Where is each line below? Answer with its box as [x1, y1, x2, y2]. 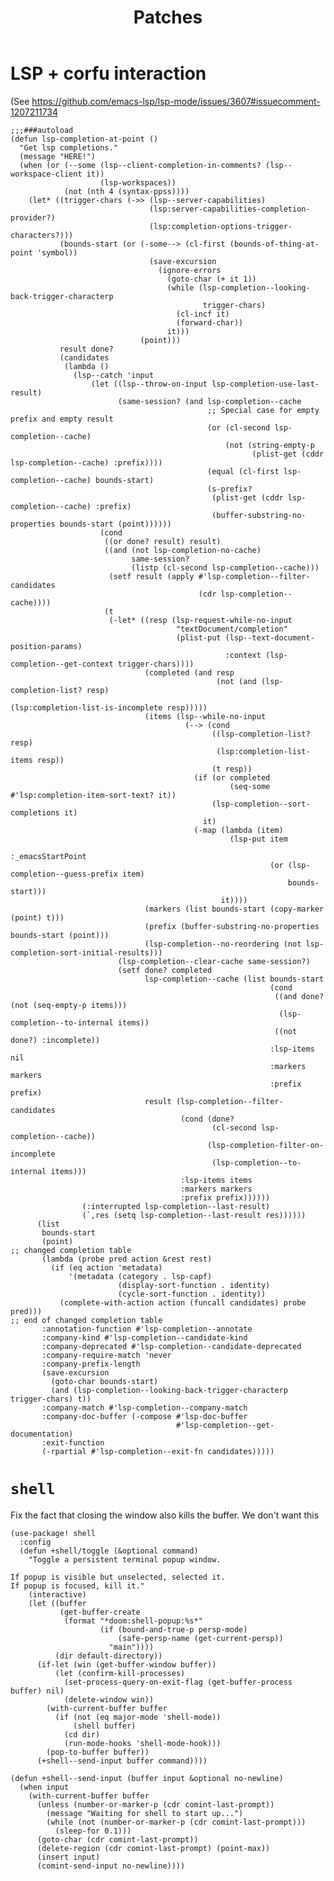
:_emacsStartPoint [10, 851, 87, 861]
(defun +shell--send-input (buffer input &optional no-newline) [10, 1773, 284, 1783]
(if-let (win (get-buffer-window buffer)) [36, 1659, 217, 1670]
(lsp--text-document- [224, 632, 315, 643]
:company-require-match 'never [41, 1350, 172, 1360]
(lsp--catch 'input [73, 370, 155, 380]
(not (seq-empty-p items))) [10, 1000, 128, 1010]
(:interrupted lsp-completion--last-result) [81, 1201, 271, 1211]
